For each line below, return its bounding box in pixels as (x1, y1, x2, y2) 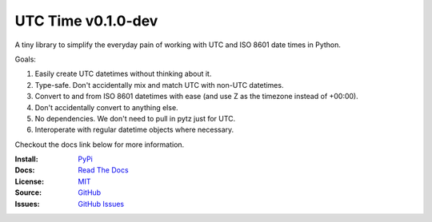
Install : (14, 154, 39, 164)
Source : (14, 188, 42, 197)
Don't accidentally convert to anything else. (34, 102, 179, 112)
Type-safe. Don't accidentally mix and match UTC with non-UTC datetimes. (34, 80, 284, 89)
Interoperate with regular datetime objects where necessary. (34, 125, 234, 135)
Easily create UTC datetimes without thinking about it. (34, 69, 212, 79)
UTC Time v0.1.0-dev (14, 12, 158, 30)
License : (14, 176, 44, 186)
